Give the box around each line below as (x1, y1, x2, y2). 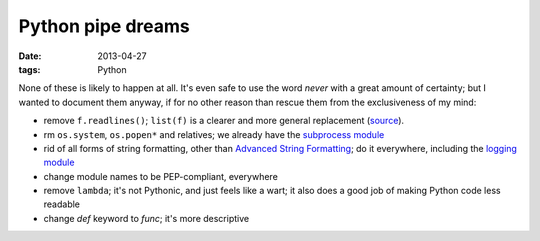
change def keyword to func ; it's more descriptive (43, 212, 250, 224)
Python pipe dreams (18, 15, 190, 37)
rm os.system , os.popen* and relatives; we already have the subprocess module (43, 128, 385, 140)
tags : (18, 63, 41, 75)
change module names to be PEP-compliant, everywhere (43, 170, 279, 182)
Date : (18, 50, 42, 62)
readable (43, 198, 80, 210)
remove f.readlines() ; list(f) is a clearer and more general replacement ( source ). (43, 115, 405, 127)
